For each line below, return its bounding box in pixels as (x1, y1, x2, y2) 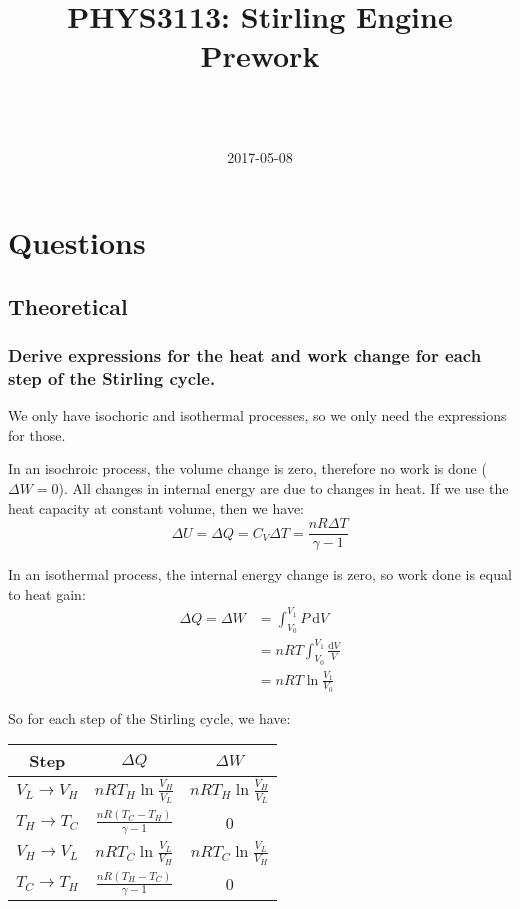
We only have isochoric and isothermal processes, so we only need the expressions (8, 405, 507, 426)
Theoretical (8, 290, 128, 321)
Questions (8, 222, 146, 263)
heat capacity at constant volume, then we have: (8, 497, 304, 518)
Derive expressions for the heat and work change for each (8, 342, 482, 367)
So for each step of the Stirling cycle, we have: (8, 707, 291, 728)
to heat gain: (8, 583, 86, 604)
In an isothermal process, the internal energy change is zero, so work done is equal (8, 564, 512, 585)
